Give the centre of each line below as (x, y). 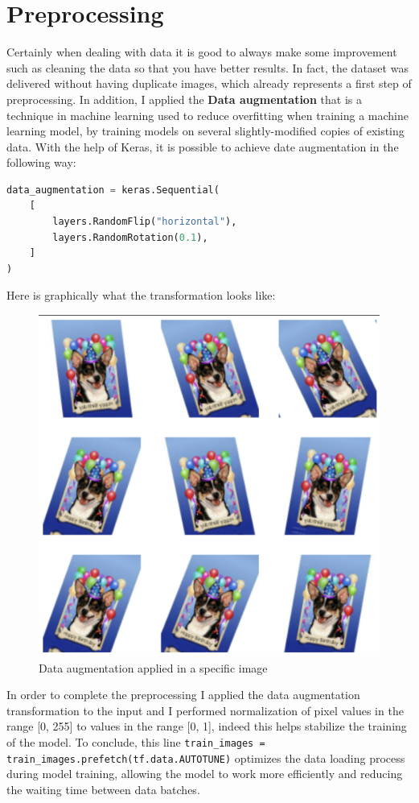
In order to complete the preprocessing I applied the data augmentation (183, 695)
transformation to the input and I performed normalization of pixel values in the (205, 710)
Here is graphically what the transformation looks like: (141, 295)
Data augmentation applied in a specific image (153, 667)
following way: (41, 162)
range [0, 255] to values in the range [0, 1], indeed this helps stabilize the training (207, 726)
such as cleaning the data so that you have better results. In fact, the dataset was (207, 67)
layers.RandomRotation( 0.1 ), (130, 237)
